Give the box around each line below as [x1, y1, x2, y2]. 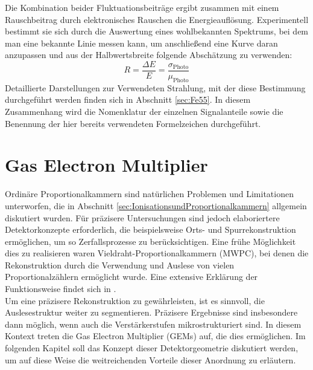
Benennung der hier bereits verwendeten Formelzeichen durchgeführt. [5, 117, 261, 129]
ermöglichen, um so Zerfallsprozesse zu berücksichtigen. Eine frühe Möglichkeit [5, 235, 296, 247]
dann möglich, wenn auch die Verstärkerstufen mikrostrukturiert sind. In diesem [5, 317, 302, 330]
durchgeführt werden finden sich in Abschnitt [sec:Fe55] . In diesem [5, 93, 251, 106]
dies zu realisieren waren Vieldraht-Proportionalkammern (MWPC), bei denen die [5, 247, 309, 259]
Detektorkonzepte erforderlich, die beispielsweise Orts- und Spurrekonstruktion [5, 223, 296, 236]
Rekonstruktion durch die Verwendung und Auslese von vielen [5, 258, 235, 271]
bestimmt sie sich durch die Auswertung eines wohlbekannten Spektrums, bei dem [5, 25, 309, 37]
